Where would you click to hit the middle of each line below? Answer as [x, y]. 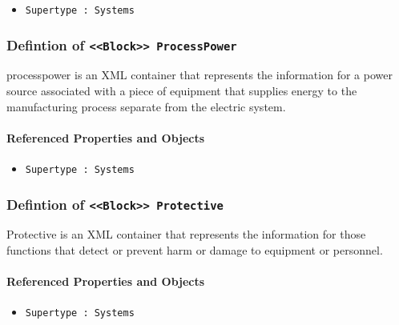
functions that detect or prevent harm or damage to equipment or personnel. [195, 250]
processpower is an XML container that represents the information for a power [199, 75]
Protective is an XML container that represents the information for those [186, 234]
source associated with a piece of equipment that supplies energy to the [182, 91]
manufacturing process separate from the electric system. [146, 106]
